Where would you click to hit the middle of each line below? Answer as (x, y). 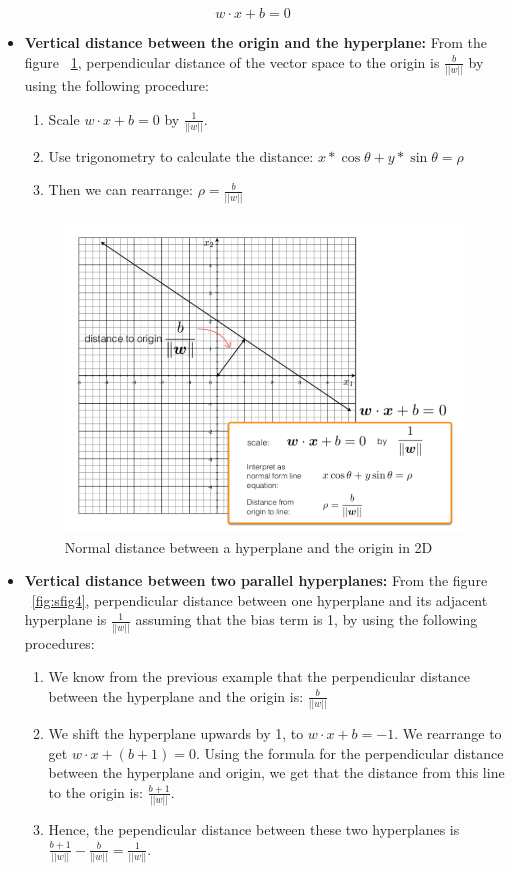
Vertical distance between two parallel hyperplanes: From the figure (256, 580)
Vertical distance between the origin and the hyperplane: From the (255, 42)
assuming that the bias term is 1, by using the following (306, 619)
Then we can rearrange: (120, 189)
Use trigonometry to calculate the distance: (181, 155)
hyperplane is (65, 619)
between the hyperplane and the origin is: (176, 695)
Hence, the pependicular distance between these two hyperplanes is (254, 829)
